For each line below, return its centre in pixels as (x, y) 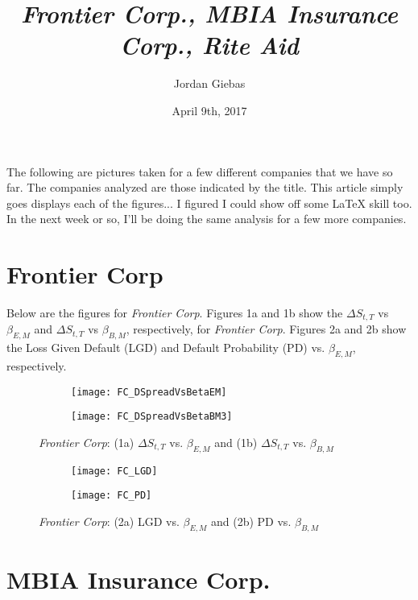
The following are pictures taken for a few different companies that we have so (200, 171)
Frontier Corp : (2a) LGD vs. (109, 521)
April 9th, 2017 (209, 110)
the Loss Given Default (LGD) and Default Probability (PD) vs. (166, 348)
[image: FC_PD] (112, 496)
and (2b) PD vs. (251, 521)
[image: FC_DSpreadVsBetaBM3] (152, 417)
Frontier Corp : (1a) (87, 442)
